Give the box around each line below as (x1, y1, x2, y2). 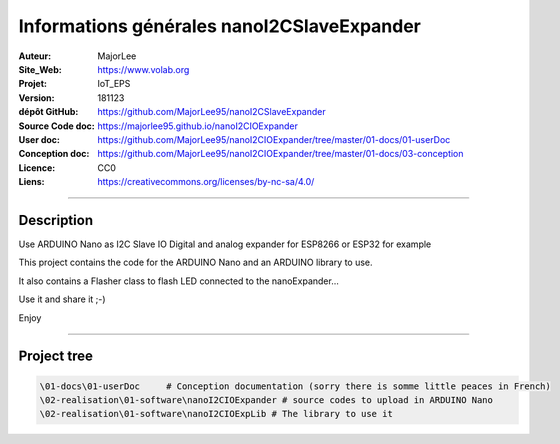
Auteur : (18, 50, 52, 62)
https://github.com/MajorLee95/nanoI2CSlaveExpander (97, 106, 327, 118)
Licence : (18, 161, 56, 174)
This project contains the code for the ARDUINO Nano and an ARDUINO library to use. (18, 256, 374, 269)
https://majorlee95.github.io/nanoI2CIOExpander (97, 120, 299, 132)
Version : (18, 91, 55, 104)
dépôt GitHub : (18, 106, 79, 118)
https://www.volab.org (97, 63, 190, 75)
